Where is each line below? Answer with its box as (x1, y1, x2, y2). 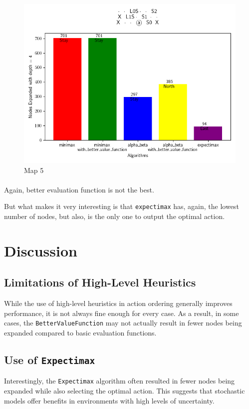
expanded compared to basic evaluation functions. (4, 327, 157, 338)
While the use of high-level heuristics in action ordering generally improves (4, 298, 233, 308)
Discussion (4, 240, 77, 260)
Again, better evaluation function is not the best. (4, 184, 154, 194)
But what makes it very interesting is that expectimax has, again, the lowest (4, 201, 239, 211)
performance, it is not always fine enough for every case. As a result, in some (4, 307, 239, 318)
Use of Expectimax (4, 352, 95, 367)
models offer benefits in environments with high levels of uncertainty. (4, 395, 215, 405)
